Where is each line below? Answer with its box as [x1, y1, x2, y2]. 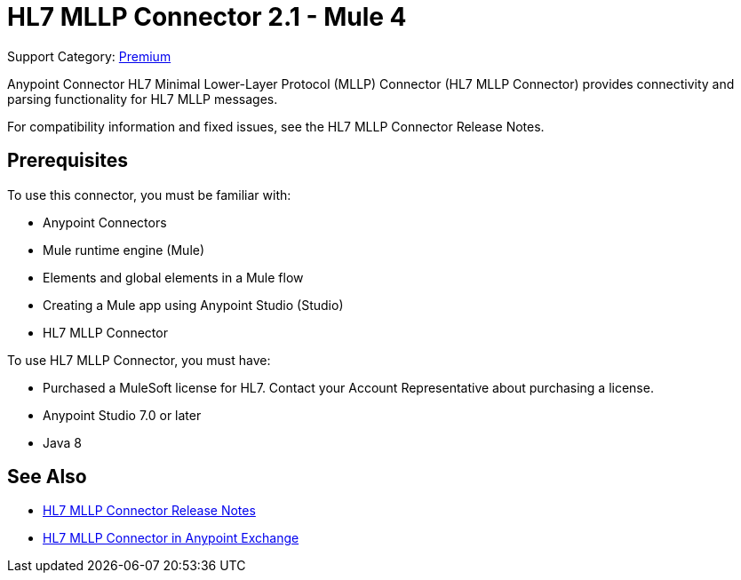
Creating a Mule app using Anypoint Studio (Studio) [43, 297, 344, 313]
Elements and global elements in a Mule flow [43, 269, 304, 285]
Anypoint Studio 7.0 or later [43, 407, 202, 423]
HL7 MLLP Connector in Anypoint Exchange [43, 530, 299, 546]
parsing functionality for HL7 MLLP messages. [7, 91, 278, 107]
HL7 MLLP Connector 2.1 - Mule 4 [7, 2, 407, 32]
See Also [7, 465, 87, 489]
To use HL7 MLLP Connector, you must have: [7, 352, 271, 368]
